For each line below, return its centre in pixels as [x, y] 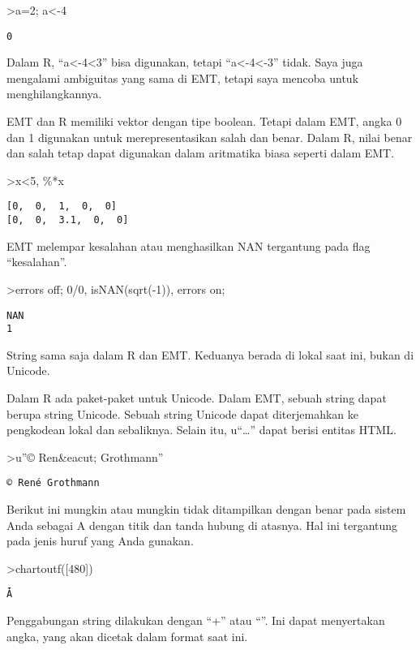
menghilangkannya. [54, 94]
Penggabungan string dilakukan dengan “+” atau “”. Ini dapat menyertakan [196, 620]
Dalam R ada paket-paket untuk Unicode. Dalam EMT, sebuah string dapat [197, 398]
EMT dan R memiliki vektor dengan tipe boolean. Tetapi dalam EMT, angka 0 [204, 121]
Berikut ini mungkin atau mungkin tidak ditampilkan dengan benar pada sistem [206, 509]
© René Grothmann [53, 483]
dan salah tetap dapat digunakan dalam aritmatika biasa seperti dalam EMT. [201, 153]
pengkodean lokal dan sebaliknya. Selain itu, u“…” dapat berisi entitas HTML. [201, 430]
